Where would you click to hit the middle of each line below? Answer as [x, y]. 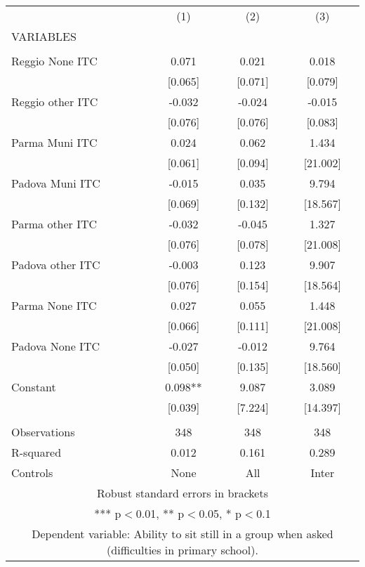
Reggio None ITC [54, 61]
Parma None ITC [54, 305]
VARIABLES [44, 36]
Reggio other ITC [55, 102]
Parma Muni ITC [54, 142]
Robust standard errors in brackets [182, 493]
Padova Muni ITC [56, 183]
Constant [34, 387]
